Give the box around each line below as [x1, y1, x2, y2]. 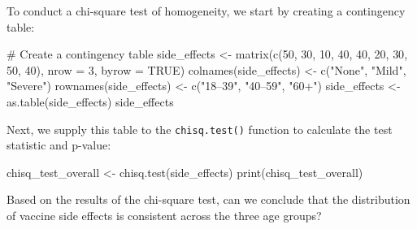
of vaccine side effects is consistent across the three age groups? [7, 207, 322, 223]
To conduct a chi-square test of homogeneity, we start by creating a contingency [7, 2, 406, 19]
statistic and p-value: [7, 136, 111, 153]
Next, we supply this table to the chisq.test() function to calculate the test [7, 120, 393, 137]
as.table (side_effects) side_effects [7, 93, 174, 110]
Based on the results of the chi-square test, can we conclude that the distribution [7, 191, 410, 208]
